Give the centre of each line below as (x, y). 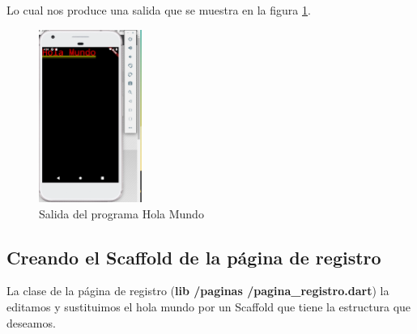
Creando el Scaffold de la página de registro (194, 257)
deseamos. (31, 322)
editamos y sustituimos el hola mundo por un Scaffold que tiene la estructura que (209, 306)
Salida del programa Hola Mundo (121, 213)
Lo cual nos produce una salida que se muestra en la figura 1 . (159, 10)
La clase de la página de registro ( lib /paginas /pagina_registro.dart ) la (198, 291)
